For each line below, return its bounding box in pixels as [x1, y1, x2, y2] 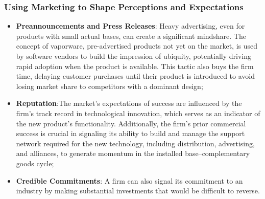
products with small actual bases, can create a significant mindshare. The [16, 30, 246, 41]
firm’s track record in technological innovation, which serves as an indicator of [16, 107, 260, 118]
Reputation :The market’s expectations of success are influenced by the [16, 98, 242, 108]
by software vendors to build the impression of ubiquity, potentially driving [16, 51, 252, 61]
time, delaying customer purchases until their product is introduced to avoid [16, 71, 255, 81]
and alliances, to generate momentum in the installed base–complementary [16, 148, 250, 159]
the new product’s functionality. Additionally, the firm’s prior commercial [16, 118, 246, 128]
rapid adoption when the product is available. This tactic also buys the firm [16, 60, 254, 71]
